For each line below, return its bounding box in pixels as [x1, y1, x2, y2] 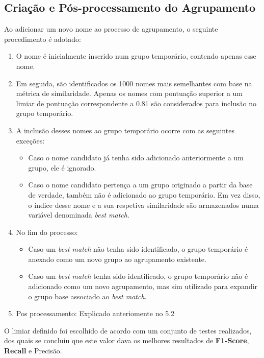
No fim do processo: [16, 226, 78, 237]
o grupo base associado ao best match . [28, 291, 147, 301]
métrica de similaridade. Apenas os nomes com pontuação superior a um [16, 88, 243, 99]
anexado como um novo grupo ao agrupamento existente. [28, 253, 206, 264]
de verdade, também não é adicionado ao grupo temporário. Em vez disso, [28, 189, 260, 200]
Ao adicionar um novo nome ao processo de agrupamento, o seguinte [4, 23, 218, 34]
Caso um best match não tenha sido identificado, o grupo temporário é [28, 244, 248, 254]
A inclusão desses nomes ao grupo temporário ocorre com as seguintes [16, 125, 234, 135]
